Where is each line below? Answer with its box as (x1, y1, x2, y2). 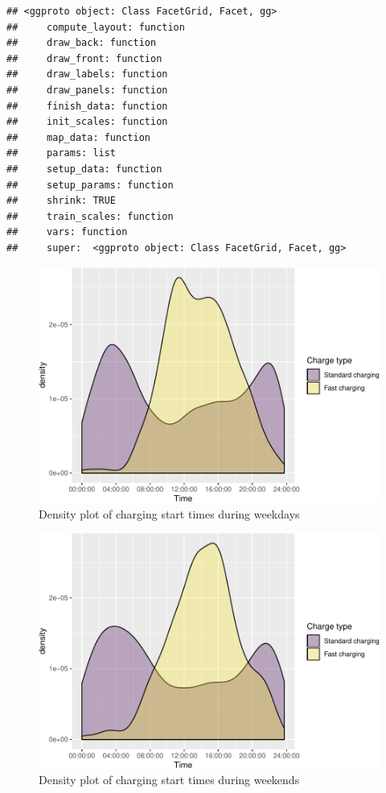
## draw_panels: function (6, 84, 168, 96)
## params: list (6, 147, 117, 159)
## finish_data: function (6, 100, 168, 112)
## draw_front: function (6, 52, 162, 64)
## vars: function (6, 226, 128, 238)
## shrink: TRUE (6, 195, 117, 207)
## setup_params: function (6, 179, 174, 191)
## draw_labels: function (6, 68, 168, 81)
